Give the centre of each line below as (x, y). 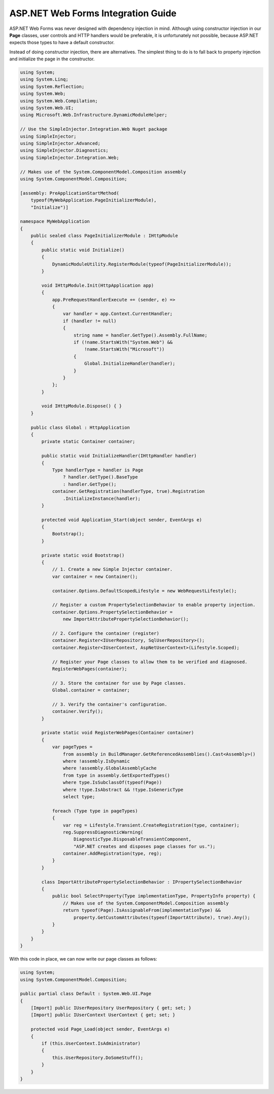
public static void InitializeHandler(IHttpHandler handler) (119, 456)
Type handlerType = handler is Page (98, 470)
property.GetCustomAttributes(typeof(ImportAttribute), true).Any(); (162, 917)
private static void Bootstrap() (83, 555)
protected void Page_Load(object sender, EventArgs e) (100, 1029)
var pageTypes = (72, 747)
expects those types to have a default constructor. (62, 43)
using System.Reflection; (52, 87)
